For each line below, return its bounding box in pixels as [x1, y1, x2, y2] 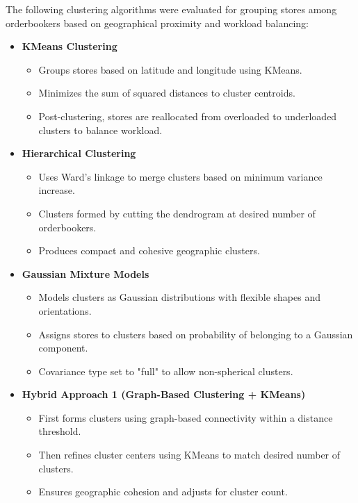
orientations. [38, 303, 92, 318]
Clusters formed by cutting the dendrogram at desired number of [38, 206, 316, 220]
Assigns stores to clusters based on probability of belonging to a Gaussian [38, 327, 353, 341]
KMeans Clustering [22, 39, 117, 53]
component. [38, 340, 88, 355]
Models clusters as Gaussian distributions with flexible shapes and [38, 290, 321, 304]
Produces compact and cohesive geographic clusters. [38, 243, 260, 258]
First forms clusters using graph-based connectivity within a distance [38, 410, 333, 424]
